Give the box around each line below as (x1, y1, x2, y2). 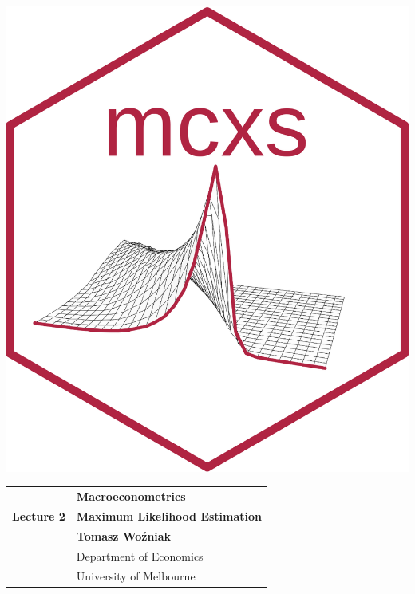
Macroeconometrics (76, 488, 186, 505)
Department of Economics (76, 547, 204, 564)
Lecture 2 (12, 508, 65, 524)
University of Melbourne (76, 567, 196, 584)
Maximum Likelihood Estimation (76, 508, 263, 524)
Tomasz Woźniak (76, 527, 172, 544)
